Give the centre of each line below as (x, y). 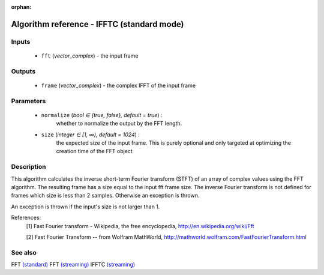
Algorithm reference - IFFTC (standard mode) (97, 24)
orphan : (21, 7)
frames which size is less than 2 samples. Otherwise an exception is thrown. (105, 196)
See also (24, 252)
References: (26, 218)
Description (28, 167)
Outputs (23, 71)
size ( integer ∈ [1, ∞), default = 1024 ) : (91, 134)
